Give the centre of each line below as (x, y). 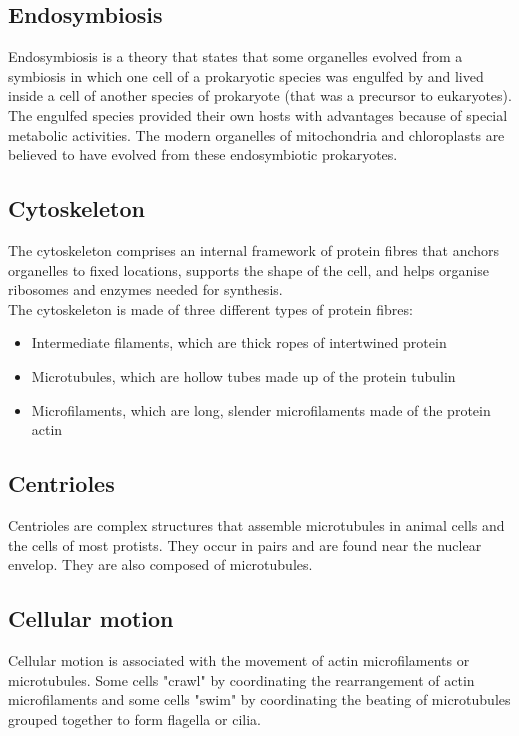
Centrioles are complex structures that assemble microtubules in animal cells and (256, 524)
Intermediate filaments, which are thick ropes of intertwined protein (239, 342)
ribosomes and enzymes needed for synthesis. (145, 289)
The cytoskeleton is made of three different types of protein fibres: (210, 308)
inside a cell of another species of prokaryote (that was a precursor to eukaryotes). (260, 95)
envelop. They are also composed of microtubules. (160, 564)
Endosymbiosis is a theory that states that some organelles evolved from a (235, 56)
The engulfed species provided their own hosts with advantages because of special (258, 114)
